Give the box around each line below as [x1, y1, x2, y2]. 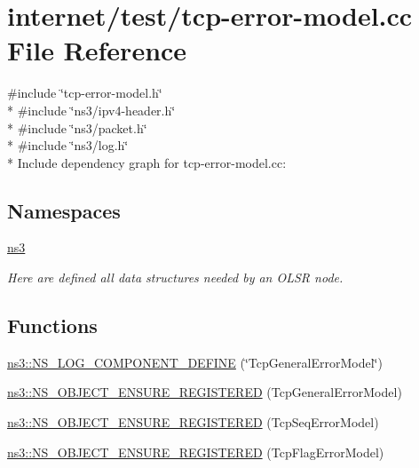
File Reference [7, 32, 187, 68]
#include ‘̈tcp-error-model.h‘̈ [7, 83, 162, 102]
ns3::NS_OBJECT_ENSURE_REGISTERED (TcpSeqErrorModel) [7, 413, 379, 432]
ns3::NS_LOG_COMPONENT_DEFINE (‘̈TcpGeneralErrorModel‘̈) [7, 353, 383, 371]
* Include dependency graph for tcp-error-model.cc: [7, 153, 287, 171]
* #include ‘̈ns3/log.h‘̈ [7, 136, 129, 155]
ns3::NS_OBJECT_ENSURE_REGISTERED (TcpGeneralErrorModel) [7, 383, 402, 401]
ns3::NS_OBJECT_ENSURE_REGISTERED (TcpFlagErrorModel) [7, 442, 384, 461]
